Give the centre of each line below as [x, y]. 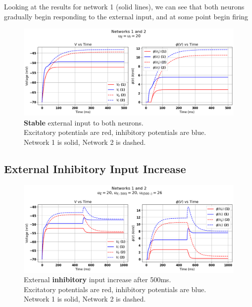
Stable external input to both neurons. [84, 122]
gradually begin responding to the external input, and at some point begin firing [126, 16]
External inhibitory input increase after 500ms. [98, 279]
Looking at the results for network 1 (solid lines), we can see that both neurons [124, 6]
